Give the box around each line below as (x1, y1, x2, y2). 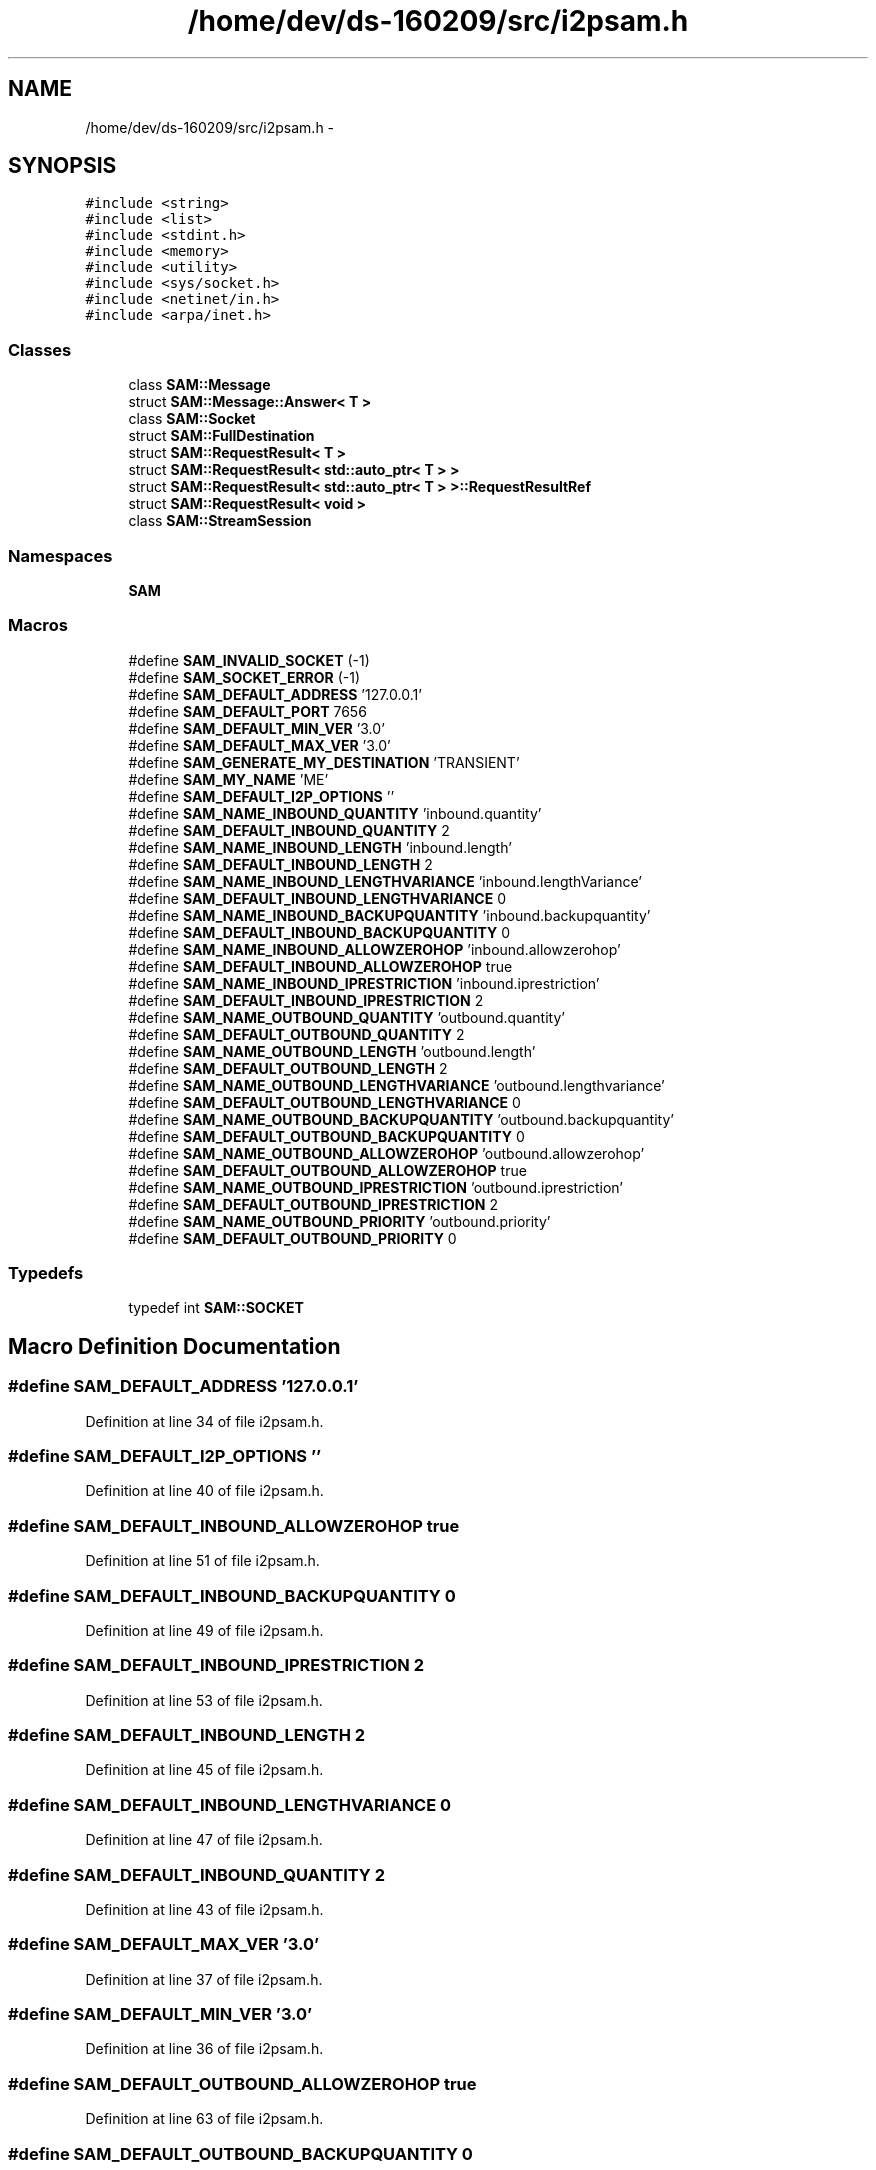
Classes (8, 339, 72, 360)
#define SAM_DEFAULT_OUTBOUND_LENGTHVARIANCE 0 (128, 1093, 521, 1111)
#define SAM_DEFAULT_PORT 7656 (128, 702, 367, 720)
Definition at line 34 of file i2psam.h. (85, 1412, 324, 1430)
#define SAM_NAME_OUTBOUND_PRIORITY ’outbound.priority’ (128, 1212, 551, 1230)
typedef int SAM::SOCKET (128, 1299, 304, 1317)
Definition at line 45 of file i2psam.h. (85, 1761, 324, 1779)
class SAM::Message (128, 376, 271, 394)
